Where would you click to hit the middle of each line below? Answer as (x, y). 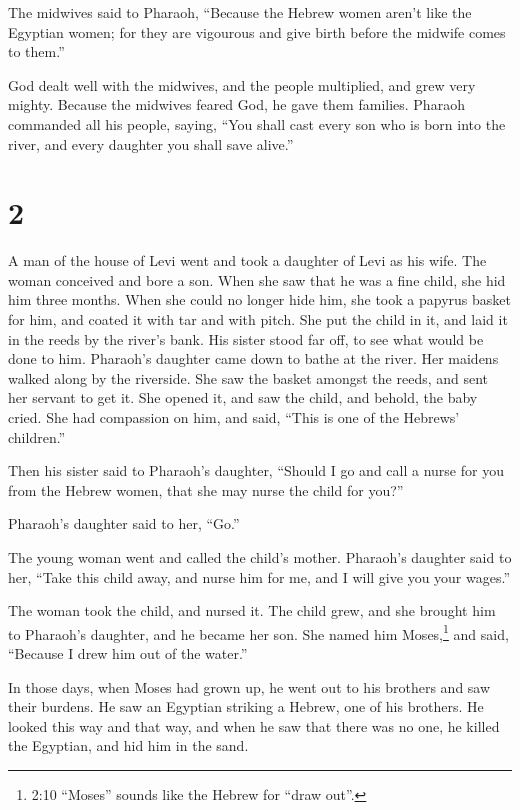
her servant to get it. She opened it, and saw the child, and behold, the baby (243, 397)
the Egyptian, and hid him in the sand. (128, 745)
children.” (37, 436)
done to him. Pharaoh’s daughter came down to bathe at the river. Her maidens (253, 358)
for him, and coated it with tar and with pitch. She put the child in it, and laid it (258, 319)
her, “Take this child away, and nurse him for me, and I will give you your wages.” (259, 576)
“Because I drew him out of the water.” (128, 653)
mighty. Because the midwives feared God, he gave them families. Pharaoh (236, 104)
